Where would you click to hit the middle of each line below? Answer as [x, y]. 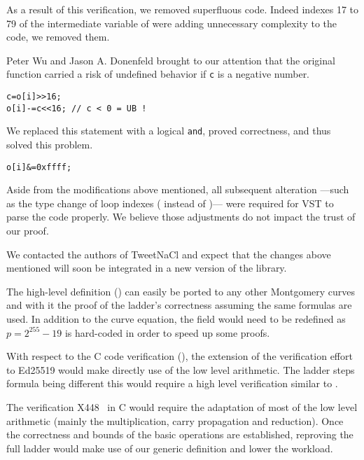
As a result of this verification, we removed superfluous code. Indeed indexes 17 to [183, 9]
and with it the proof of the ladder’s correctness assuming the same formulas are [179, 305]
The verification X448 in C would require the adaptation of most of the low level [182, 406]
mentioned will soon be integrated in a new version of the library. [147, 268]
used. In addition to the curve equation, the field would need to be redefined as [176, 319]
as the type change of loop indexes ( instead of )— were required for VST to [170, 203]
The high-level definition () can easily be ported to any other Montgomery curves [181, 291]
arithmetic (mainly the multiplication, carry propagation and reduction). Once [175, 420]
